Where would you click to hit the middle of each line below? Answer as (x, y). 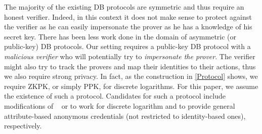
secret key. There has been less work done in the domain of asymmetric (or (120, 36)
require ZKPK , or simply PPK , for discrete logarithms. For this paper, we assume (131, 86)
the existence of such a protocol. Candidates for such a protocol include (115, 96)
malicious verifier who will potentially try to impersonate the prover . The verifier (130, 56)
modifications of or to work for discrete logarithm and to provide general (120, 105)
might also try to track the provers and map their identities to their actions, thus (130, 66)
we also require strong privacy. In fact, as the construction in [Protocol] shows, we (131, 76)
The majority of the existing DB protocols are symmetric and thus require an (124, 7)
